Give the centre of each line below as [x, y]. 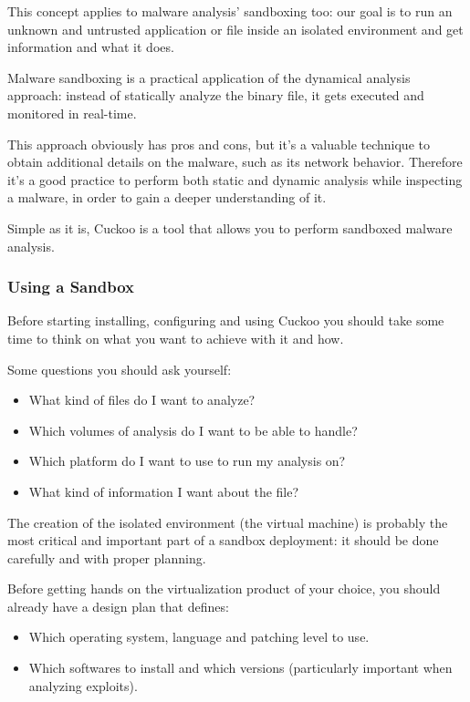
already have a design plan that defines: [118, 606]
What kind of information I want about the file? [164, 491]
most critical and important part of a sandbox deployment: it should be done [223, 540]
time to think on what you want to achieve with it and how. [176, 338]
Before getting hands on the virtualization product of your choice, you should [224, 588]
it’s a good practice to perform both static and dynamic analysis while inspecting [235, 179]
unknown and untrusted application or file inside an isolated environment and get [235, 29]
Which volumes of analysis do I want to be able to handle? [193, 430]
